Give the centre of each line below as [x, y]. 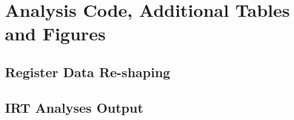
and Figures [55, 33]
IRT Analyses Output [74, 107]
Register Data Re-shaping [88, 71]
